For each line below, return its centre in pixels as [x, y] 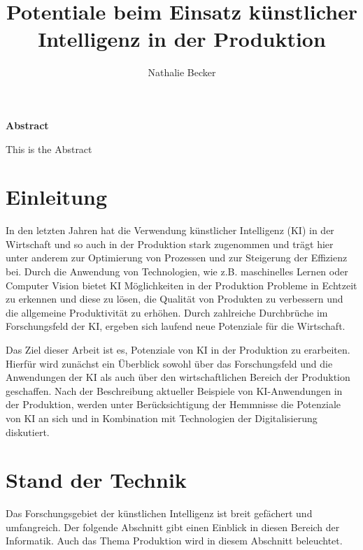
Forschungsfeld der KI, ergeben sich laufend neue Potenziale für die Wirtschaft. [176, 326]
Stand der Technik [96, 480]
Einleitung [57, 197]
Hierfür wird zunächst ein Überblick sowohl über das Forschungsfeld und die [169, 363]
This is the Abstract [49, 149]
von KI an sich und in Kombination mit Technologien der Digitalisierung [162, 418]
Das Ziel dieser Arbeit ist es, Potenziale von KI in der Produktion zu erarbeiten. [178, 349]
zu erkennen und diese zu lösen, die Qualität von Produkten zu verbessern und [175, 299]
